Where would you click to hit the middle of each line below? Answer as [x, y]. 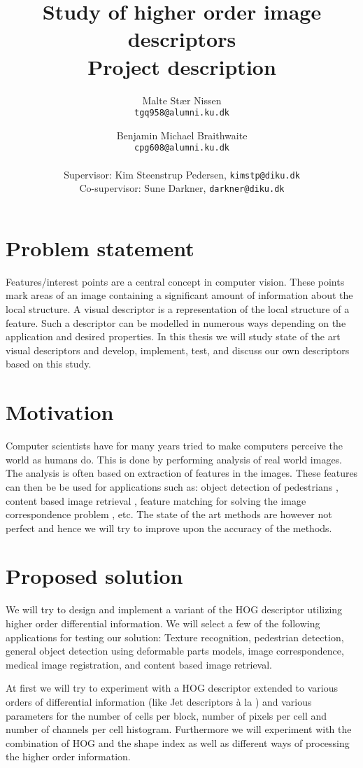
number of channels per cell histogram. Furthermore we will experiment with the [179, 729]
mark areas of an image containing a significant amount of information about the [179, 295]
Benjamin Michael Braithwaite [182, 135]
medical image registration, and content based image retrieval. [139, 664]
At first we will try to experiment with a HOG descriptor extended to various [172, 688]
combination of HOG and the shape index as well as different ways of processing [178, 742]
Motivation [60, 412]
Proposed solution [94, 576]
